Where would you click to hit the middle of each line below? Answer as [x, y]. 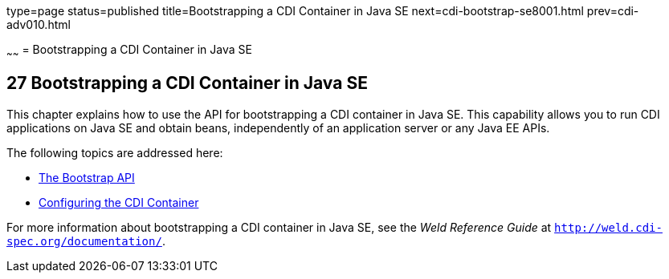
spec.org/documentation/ [84, 241]
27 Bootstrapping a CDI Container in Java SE [187, 83]
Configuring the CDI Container [119, 202]
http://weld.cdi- [608, 227]
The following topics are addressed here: [115, 152]
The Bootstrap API [87, 177]
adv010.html [39, 24]
